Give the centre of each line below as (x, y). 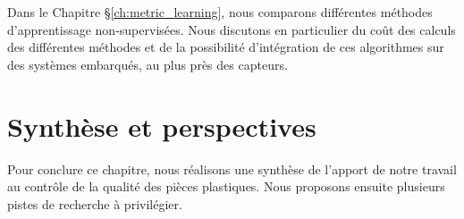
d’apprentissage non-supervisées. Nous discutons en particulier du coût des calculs (232, 29)
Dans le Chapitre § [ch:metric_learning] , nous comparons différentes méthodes (220, 12)
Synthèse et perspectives (162, 126)
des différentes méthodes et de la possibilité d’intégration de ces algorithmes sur (226, 47)
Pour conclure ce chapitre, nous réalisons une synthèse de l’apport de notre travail (232, 168)
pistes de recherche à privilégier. (95, 203)
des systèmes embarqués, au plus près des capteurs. (148, 64)
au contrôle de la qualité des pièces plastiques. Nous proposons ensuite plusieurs (226, 186)
